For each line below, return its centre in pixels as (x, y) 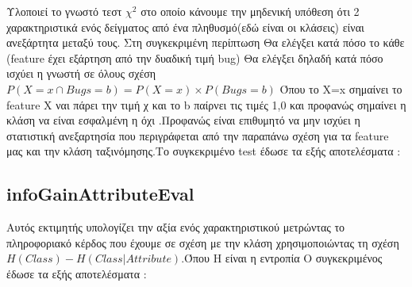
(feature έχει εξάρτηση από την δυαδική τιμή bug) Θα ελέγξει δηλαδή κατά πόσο (195, 57)
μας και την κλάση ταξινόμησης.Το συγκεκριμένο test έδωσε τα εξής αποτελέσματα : (204, 151)
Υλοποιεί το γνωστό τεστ (64, 11)
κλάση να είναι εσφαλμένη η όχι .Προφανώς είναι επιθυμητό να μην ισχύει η (183, 120)
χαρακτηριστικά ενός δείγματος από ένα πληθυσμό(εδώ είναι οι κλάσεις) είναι (185, 27)
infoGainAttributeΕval (100, 194)
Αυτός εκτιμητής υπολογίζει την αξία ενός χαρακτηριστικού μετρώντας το (176, 227)
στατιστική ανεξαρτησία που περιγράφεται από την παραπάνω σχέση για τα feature (198, 135)
